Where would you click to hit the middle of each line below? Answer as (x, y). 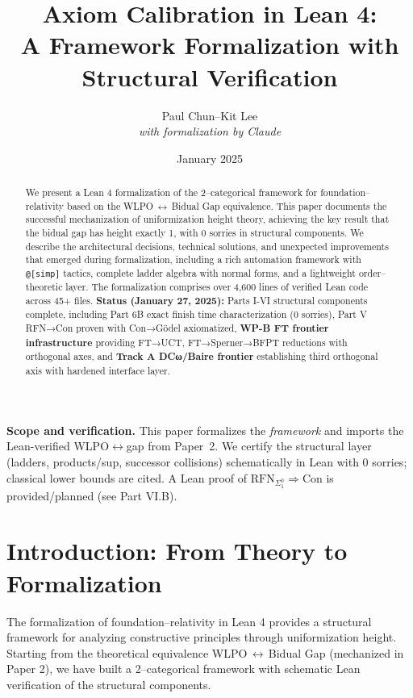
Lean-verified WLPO (58, 446)
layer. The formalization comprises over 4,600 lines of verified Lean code (217, 287)
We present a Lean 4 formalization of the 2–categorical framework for (171, 192)
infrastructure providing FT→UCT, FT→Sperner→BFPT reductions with (186, 342)
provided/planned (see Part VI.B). (92, 495)
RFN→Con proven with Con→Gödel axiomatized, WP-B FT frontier (177, 328)
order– (372, 273)
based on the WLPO (111, 205)
